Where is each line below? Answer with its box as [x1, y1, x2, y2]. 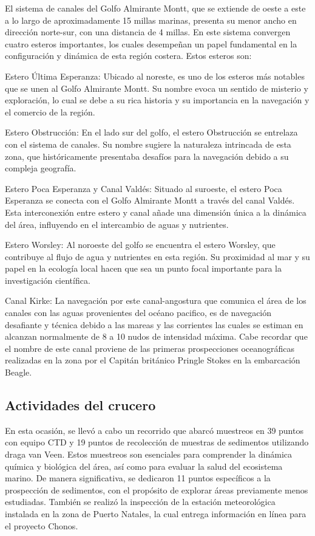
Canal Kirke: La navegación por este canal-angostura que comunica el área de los [5, 294, 307, 307]
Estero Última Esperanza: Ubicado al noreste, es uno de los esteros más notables [5, 69, 305, 82]
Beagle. [5, 366, 32, 379]
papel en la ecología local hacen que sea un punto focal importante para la [5, 262, 282, 275]
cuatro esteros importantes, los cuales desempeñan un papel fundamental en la [5, 37, 297, 50]
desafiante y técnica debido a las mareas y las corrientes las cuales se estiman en [5, 318, 303, 331]
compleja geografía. [5, 162, 76, 174]
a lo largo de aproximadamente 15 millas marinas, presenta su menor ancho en [5, 13, 297, 26]
